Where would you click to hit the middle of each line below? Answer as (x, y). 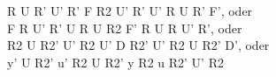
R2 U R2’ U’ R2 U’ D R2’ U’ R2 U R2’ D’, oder (138, 45)
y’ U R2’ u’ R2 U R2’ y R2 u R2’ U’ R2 (115, 62)
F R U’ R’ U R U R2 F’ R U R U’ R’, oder (125, 28)
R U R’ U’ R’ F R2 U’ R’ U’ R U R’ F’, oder (130, 10)
